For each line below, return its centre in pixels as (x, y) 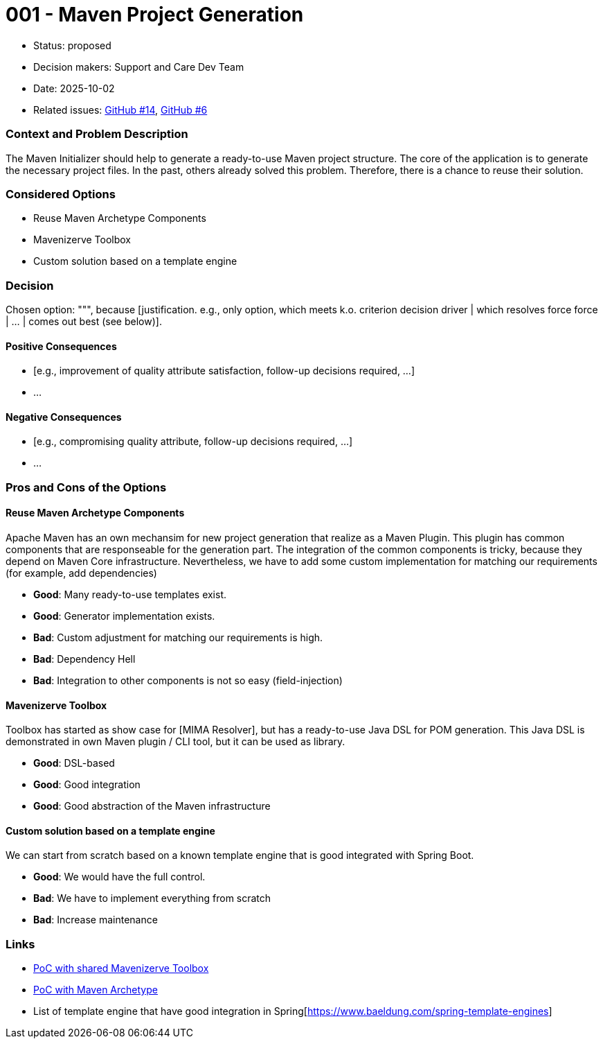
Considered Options (61, 194)
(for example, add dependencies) (81, 573)
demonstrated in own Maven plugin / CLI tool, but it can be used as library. (175, 742)
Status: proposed (72, 45)
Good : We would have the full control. (119, 877)
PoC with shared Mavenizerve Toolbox (121, 968)
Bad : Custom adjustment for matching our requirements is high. (178, 638)
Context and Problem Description (97, 134)
